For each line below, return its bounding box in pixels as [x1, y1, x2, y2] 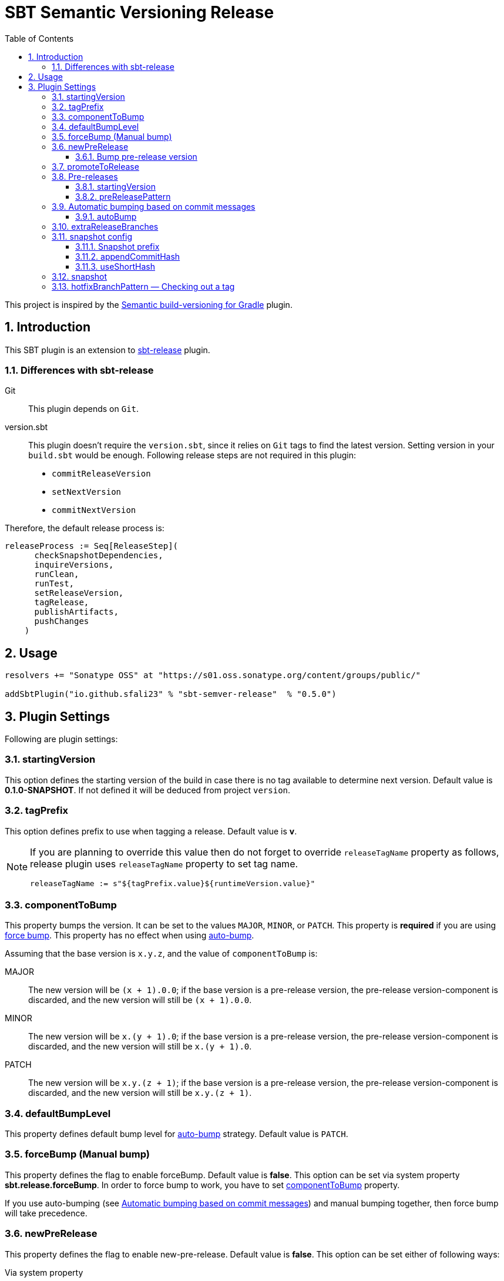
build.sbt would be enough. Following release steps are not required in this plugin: [28, 450, 357, 461]
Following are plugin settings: [5, 734, 118, 745]
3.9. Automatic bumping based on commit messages [52, 201, 256, 212]
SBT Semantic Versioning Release [5, 2, 274, 22]
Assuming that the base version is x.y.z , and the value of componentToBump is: [5, 948, 318, 959]
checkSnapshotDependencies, [34, 551, 163, 561]
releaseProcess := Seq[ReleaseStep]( [5, 541, 179, 551]
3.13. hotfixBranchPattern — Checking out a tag [52, 281, 235, 291]
